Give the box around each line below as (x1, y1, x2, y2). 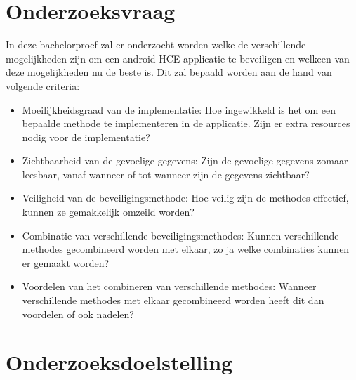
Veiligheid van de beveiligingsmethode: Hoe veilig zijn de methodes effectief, (22, 190, 349, 205)
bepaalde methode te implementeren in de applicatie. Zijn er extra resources (22, 116, 350, 131)
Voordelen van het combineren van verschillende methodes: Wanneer (22, 279, 317, 294)
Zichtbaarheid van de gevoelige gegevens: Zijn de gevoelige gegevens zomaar (22, 153, 348, 168)
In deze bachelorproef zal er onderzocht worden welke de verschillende (6, 37, 306, 52)
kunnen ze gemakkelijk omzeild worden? (22, 204, 195, 219)
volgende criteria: (6, 78, 80, 93)
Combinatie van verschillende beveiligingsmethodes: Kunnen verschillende (22, 228, 339, 242)
